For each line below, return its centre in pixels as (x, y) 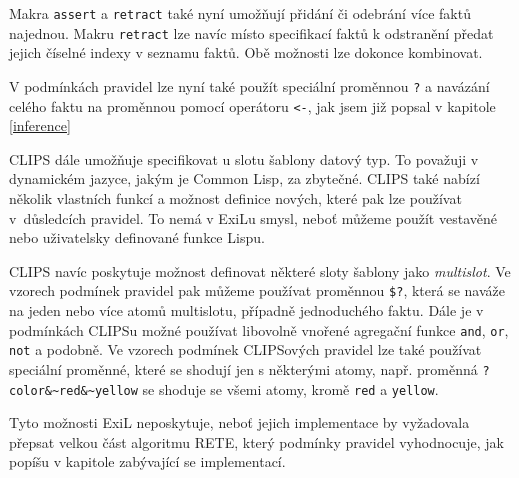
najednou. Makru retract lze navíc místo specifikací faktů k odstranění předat (251, 32)
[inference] (40, 125)
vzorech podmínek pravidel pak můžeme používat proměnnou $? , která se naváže (257, 290)
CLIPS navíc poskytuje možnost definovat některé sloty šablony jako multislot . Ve (260, 270)
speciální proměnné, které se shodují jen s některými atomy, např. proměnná (243, 368)
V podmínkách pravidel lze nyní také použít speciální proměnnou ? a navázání (249, 85)
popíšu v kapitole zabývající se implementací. (147, 461)
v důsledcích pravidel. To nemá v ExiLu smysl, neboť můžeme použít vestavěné (253, 217)
